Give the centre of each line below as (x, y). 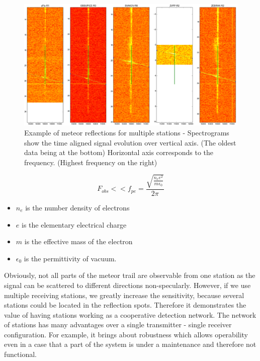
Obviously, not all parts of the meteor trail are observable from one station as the (130, 275)
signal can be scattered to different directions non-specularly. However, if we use (127, 285)
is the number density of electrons (77, 207)
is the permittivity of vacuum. (70, 258)
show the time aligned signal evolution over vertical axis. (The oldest (130, 142)
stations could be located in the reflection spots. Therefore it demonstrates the (125, 305)
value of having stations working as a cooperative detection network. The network (130, 314)
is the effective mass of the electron (78, 241)
